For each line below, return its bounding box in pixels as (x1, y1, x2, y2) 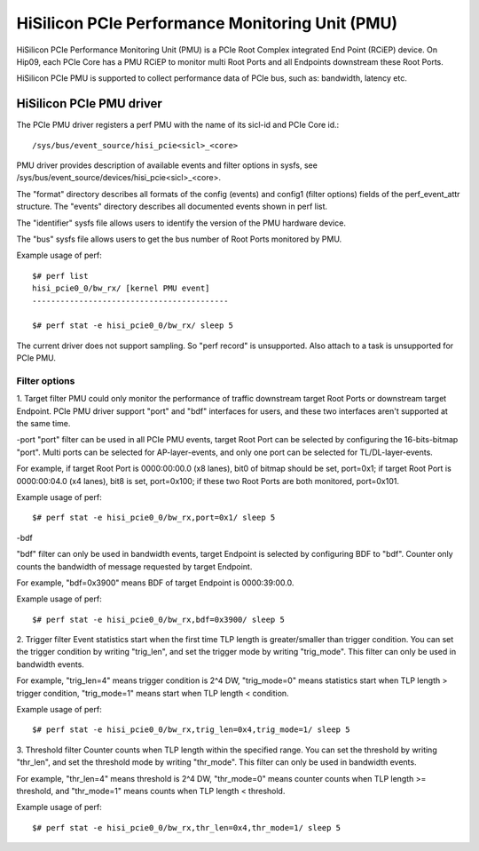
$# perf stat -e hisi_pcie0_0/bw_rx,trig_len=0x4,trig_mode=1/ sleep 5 (32, 725, 350, 735)
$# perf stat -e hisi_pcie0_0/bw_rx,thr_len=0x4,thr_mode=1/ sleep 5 (32, 823, 342, 832)
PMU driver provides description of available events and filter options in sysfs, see (16, 160, 318, 171)
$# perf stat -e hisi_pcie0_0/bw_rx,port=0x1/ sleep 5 (32, 513, 276, 523)
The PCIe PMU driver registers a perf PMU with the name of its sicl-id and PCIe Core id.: (16, 120, 340, 131)
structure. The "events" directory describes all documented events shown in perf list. (16, 201, 328, 212)
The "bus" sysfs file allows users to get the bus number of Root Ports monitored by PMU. (16, 234, 342, 244)
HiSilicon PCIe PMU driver (16, 96, 163, 111)
